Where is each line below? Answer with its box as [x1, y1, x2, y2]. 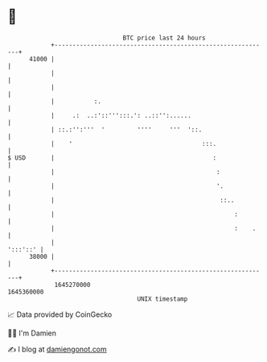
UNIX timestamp [137, 294, 188, 303]
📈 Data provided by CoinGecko [7, 310, 113, 319]
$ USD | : [7, 153, 217, 162]
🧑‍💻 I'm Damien [7, 328, 57, 338]
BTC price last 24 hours [122, 34, 206, 42]
